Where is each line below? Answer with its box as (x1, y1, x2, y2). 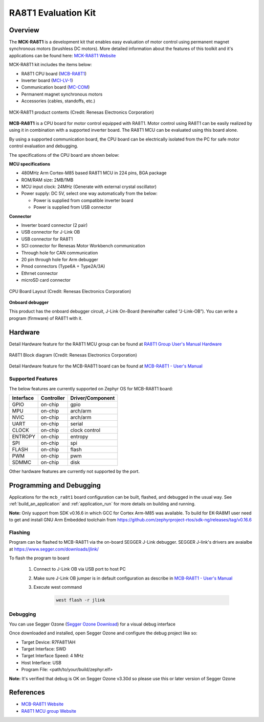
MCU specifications (9, 161, 51, 167)
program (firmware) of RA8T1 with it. (9, 315, 83, 321)
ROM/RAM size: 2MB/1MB (21, 177, 73, 183)
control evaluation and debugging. (9, 143, 78, 149)
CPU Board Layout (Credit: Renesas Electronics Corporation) (9, 288, 132, 294)
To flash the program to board (9, 555, 69, 561)
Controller (41, 394, 65, 401)
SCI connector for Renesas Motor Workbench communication (21, 243, 145, 249)
